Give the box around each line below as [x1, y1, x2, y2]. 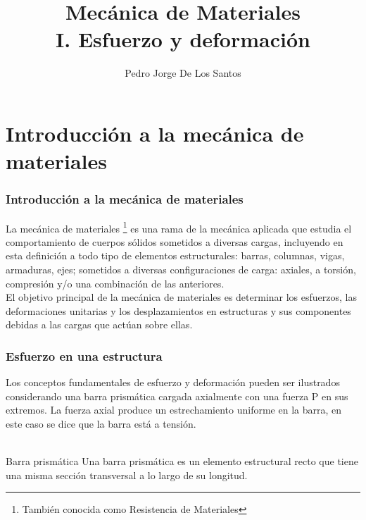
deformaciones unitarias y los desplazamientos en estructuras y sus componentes [6, 303, 351, 318]
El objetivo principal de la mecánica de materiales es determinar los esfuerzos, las [6, 290, 357, 304]
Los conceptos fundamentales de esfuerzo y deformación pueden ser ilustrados [6, 375, 340, 390]
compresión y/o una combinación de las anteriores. [6, 276, 225, 290]
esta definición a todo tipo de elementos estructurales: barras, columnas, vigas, [6, 248, 345, 263]
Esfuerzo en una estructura [6, 347, 163, 364]
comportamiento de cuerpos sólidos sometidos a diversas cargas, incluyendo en [6, 234, 343, 249]
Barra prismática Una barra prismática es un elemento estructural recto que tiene [6, 454, 358, 469]
